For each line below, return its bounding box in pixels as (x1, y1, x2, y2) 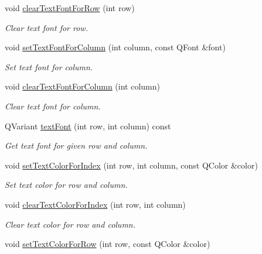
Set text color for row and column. (5, 179, 128, 191)
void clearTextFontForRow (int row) (5, 2, 135, 13)
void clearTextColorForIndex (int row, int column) (5, 198, 186, 210)
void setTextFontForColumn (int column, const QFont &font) (5, 41, 226, 53)
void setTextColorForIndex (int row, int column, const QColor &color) (5, 159, 258, 171)
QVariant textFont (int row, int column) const (5, 119, 171, 132)
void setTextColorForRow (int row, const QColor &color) (5, 238, 210, 250)
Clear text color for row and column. (5, 218, 136, 230)
